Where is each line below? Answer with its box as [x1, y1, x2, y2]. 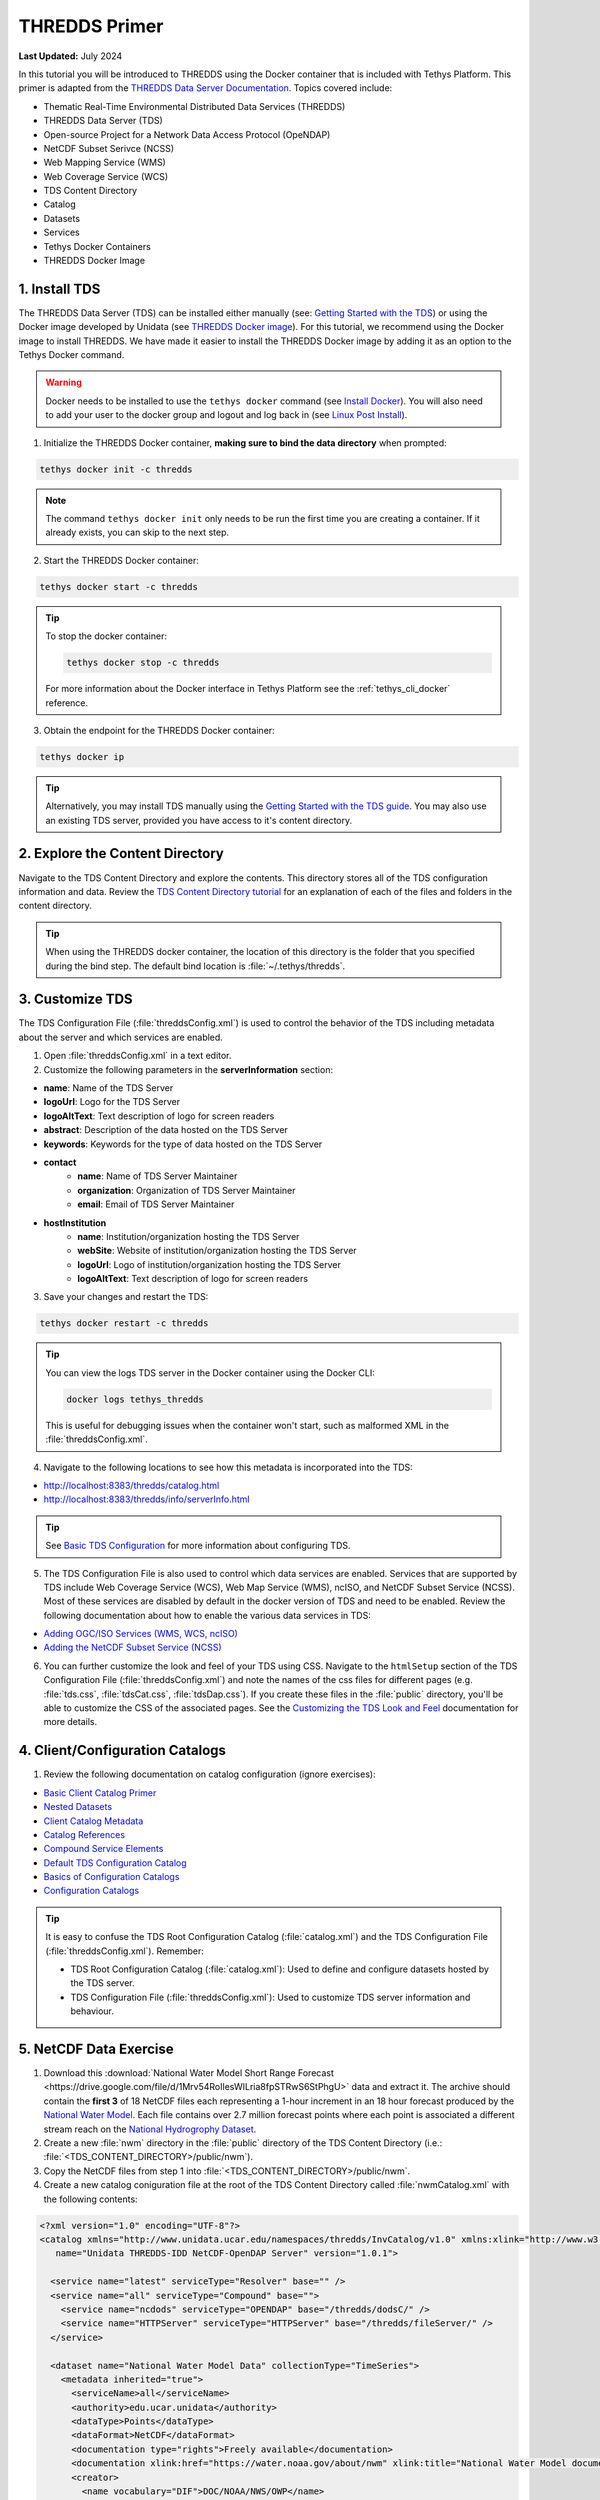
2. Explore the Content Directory [18, 845, 225, 862]
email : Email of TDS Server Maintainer [77, 1198, 235, 1210]
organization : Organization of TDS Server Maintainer [77, 1184, 296, 1196]
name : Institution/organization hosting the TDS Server [77, 1230, 300, 1242]
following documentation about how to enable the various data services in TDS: [43, 1609, 372, 1621]
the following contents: [43, 2193, 139, 2205]
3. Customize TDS [18, 991, 134, 1008]
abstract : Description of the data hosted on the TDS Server [43, 1124, 289, 1136]
